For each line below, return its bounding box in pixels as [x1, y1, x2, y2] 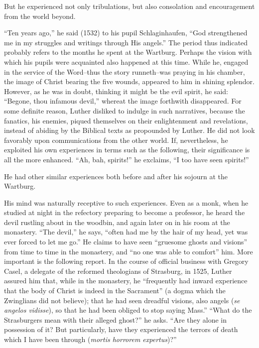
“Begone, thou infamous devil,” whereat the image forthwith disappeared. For [4, 96, 242, 106]
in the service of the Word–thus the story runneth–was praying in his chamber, [4, 66, 245, 77]
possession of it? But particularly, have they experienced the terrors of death [4, 324, 238, 335]
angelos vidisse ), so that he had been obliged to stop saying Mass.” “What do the [4, 305, 252, 315]
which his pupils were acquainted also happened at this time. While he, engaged [4, 56, 249, 67]
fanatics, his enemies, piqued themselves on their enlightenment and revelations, [4, 115, 248, 125]
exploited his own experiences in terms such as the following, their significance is [4, 144, 250, 155]
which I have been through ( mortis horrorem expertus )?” [4, 334, 177, 344]
